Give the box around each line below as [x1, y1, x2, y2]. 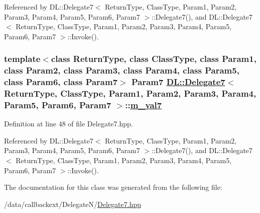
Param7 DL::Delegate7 [131, 76, 225, 88]
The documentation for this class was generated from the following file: [4, 182, 222, 192]
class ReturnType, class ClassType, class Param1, [51, 52, 256, 65]
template [4, 52, 41, 65]
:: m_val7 [125, 98, 162, 111]
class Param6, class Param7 [4, 76, 118, 88]
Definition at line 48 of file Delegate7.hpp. [4, 118, 133, 129]
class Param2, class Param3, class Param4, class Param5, [4, 64, 239, 77]
